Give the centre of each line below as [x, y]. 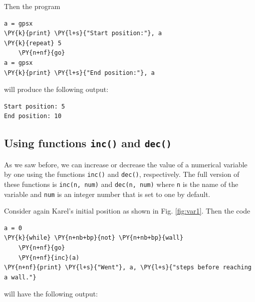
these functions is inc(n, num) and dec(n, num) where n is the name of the [121, 184]
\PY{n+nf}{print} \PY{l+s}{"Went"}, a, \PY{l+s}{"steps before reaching [128, 268]
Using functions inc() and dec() [88, 143]
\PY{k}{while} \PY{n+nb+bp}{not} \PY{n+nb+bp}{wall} [94, 238]
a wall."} [20, 277]
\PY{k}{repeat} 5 [33, 43]
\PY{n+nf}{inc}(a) [49, 258]
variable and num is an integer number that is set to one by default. [107, 194]
